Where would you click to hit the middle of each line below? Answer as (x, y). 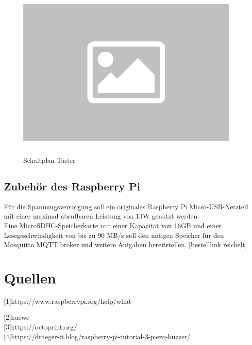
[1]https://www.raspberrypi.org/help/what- (69, 301)
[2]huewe (17, 317)
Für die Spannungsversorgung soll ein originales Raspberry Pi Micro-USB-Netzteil (126, 206)
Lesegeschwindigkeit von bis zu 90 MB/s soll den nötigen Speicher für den (114, 235)
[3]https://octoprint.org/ (41, 327)
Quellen (30, 277)
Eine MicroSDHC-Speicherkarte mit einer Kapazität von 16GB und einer (113, 225)
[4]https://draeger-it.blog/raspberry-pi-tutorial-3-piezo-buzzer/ (97, 336)
